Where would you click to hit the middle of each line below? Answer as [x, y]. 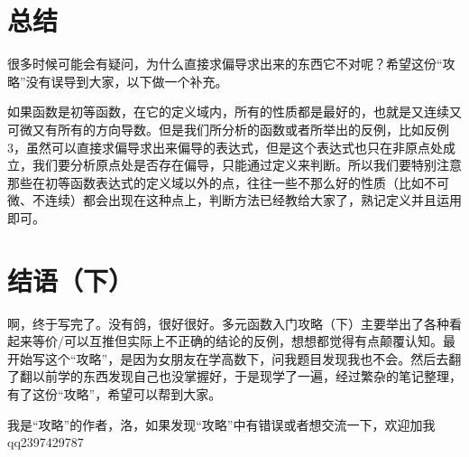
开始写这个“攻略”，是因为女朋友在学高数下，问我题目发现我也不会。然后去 [228, 358]
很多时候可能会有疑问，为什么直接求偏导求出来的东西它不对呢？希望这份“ [225, 64]
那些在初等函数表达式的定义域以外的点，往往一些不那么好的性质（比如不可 [228, 182]
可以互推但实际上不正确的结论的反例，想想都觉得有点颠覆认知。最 [259, 341]
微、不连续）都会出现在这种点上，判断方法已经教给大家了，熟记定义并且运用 [234, 200]
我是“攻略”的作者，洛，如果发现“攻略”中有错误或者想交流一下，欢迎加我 [221, 424]
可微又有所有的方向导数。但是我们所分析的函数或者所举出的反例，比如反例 [228, 129]
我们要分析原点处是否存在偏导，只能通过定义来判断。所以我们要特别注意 [247, 165]
